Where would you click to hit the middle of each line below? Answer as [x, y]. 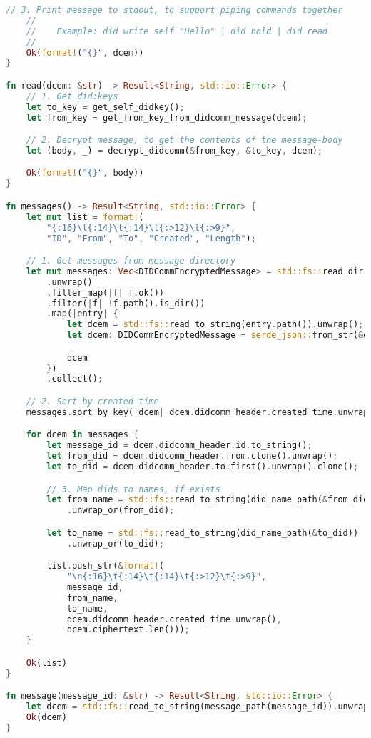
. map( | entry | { [82, 314]
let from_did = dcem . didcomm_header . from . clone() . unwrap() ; [192, 456]
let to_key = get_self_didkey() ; [105, 107]
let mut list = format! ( [85, 217]
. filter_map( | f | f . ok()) [106, 293]
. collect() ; [75, 379]
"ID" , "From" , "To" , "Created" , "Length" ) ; [151, 238]
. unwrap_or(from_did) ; [121, 510]
